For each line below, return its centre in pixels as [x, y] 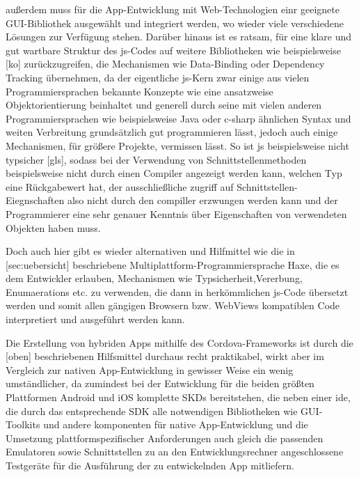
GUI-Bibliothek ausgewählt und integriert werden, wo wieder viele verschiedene [175, 23]
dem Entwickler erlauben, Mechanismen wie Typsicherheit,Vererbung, [154, 278]
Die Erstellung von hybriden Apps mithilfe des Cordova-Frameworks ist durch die [179, 342]
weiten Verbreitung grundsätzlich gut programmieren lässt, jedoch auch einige [172, 132]
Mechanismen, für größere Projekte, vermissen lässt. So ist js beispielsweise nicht [177, 145]
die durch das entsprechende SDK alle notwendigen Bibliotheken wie [152, 410]
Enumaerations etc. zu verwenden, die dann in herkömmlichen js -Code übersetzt [177, 291]
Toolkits [23, 424]
